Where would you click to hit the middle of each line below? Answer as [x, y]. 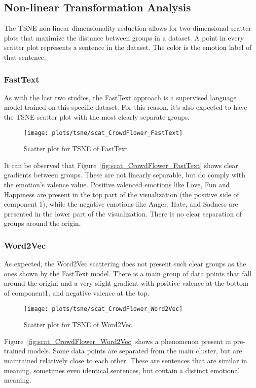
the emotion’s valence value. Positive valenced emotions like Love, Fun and [117, 185]
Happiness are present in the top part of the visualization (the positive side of [122, 194]
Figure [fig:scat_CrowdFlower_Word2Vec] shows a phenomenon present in [118, 341]
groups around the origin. [42, 223]
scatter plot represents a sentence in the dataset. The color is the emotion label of [128, 47]
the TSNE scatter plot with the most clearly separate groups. [97, 116]
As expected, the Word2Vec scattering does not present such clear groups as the [125, 264]
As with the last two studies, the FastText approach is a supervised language [120, 97]
